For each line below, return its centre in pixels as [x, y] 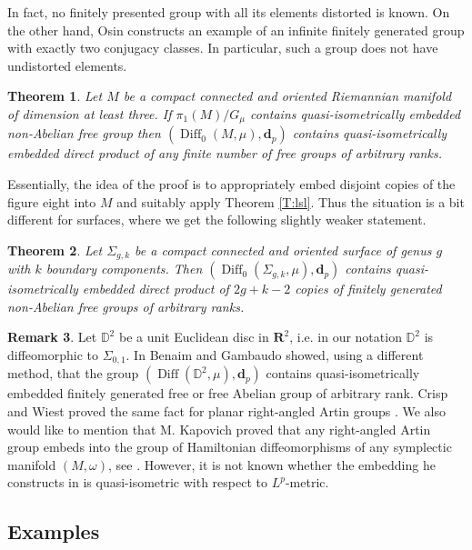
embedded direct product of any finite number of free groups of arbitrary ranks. [225, 153]
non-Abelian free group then [84, 133]
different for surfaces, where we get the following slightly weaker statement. [217, 220]
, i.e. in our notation [346, 337]
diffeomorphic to [53, 355]
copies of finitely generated [368, 289]
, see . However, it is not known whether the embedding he [271, 464]
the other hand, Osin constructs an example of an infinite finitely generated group [236, 30]
